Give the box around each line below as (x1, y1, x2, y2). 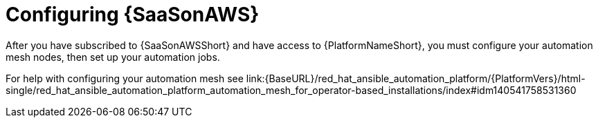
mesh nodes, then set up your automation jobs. (6, 50, 220, 63)
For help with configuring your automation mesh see (6, 72, 244, 84)
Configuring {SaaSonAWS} (6, 3, 260, 26)
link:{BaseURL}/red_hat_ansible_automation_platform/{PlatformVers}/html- (246, 72, 586, 84)
